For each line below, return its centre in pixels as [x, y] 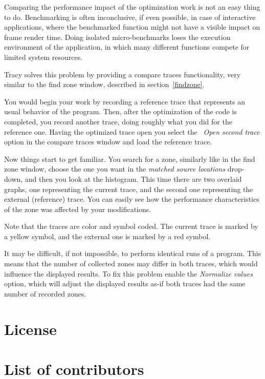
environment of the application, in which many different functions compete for [127, 47]
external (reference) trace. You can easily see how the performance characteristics [132, 199]
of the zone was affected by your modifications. [78, 209]
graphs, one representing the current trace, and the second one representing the [129, 189]
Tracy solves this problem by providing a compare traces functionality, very [123, 74]
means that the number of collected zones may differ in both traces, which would [131, 264]
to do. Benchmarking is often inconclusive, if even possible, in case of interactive [130, 17]
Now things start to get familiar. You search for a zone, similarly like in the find [130, 159]
